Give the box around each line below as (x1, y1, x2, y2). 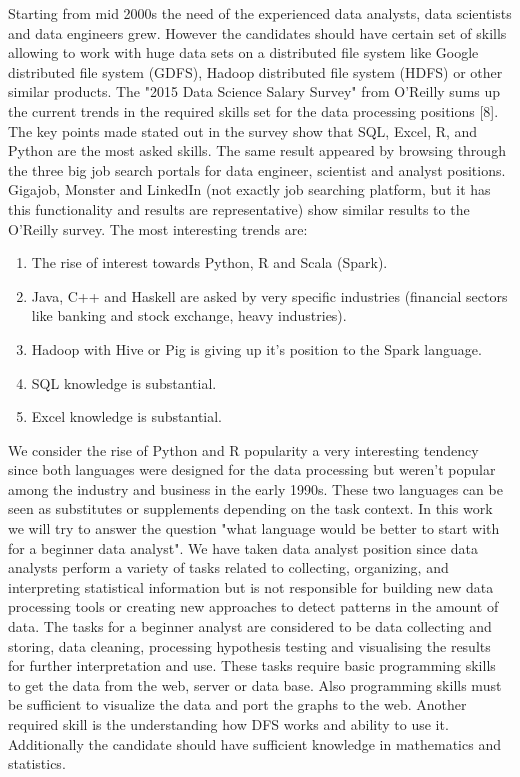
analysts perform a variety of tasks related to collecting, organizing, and (8, 557, 449, 578)
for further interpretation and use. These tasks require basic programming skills (8, 655, 496, 676)
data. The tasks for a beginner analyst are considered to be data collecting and (8, 616, 492, 637)
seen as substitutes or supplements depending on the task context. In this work (8, 498, 493, 519)
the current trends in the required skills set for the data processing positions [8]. (8, 100, 499, 121)
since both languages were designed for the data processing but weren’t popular (8, 459, 496, 480)
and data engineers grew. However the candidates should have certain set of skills (8, 22, 507, 43)
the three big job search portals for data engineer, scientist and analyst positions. (8, 159, 506, 180)
